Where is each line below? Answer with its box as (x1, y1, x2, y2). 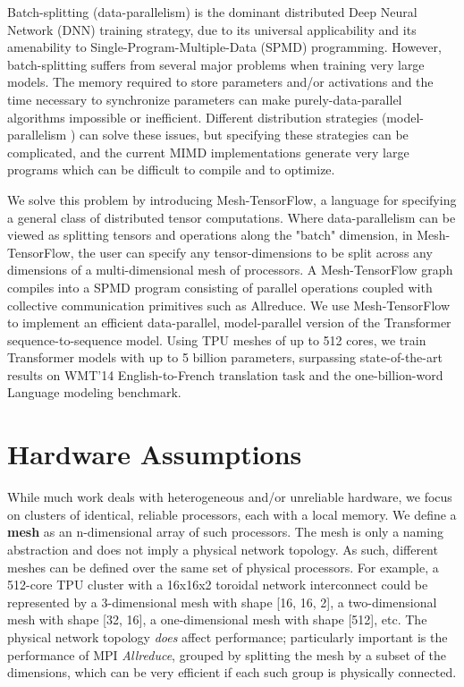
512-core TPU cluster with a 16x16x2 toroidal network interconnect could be (7, 575, 428, 594)
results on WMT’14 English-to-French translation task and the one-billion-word (7, 365, 443, 384)
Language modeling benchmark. (7, 383, 181, 402)
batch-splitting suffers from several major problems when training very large (7, 55, 425, 73)
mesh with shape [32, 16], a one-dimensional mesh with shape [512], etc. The (7, 610, 427, 629)
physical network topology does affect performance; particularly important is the (7, 627, 448, 646)
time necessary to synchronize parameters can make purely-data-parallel (7, 89, 402, 108)
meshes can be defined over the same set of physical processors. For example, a (7, 557, 439, 576)
